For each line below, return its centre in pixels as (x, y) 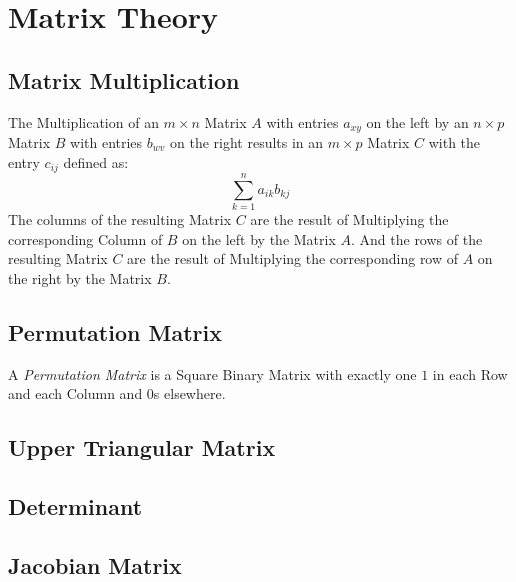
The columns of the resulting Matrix (120, 219)
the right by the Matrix (80, 277)
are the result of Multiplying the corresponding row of (293, 258)
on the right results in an (246, 142)
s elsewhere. (189, 393)
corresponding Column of (85, 238)
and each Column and (75, 393)
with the (454, 142)
